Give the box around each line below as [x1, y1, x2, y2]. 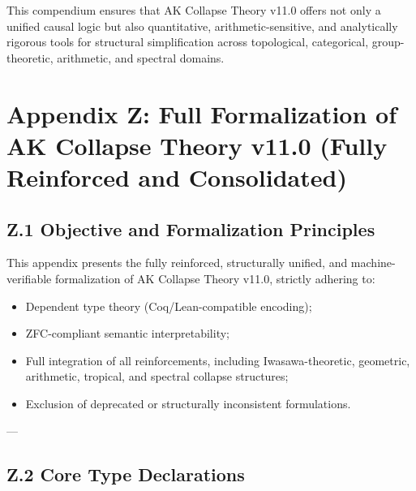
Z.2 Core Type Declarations [6, 462, 245, 487]
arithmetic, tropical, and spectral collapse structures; [25, 368, 289, 385]
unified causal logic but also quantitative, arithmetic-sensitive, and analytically [6, 17, 398, 34]
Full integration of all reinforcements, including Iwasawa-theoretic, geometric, [25, 351, 410, 368]
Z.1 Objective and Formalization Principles [6, 216, 375, 241]
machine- [350, 254, 396, 271]
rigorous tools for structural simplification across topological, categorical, [6, 33, 369, 50]
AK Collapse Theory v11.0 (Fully [6, 128, 388, 162]
